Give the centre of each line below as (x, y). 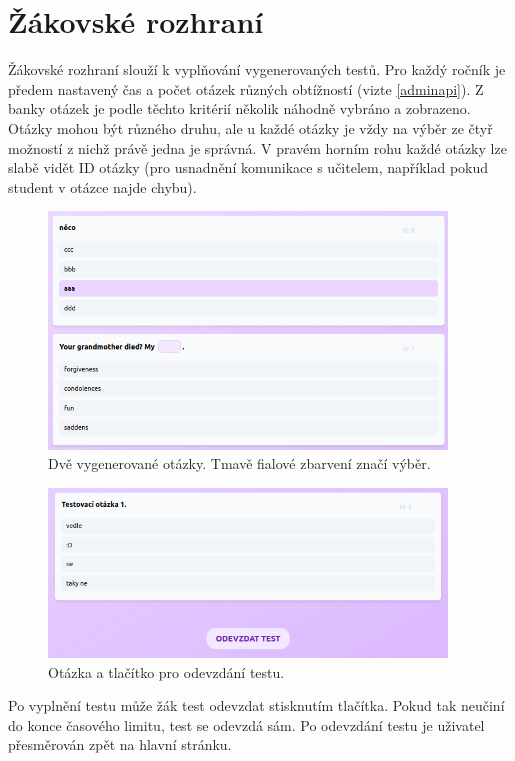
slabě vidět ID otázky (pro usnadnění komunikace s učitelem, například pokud (248, 167)
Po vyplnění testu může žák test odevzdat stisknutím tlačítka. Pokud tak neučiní (256, 705)
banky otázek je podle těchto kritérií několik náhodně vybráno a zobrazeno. (239, 108)
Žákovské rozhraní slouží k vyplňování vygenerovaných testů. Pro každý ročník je (257, 69)
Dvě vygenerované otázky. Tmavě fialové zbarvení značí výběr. (239, 463)
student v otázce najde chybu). (102, 186)
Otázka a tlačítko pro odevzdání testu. (166, 671)
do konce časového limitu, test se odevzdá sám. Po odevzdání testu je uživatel (246, 724)
